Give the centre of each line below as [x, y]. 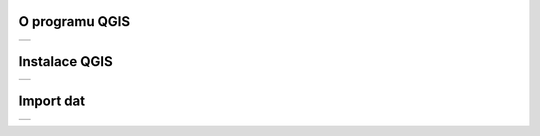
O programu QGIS [74, 21]
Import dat [51, 101]
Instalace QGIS [66, 61]
